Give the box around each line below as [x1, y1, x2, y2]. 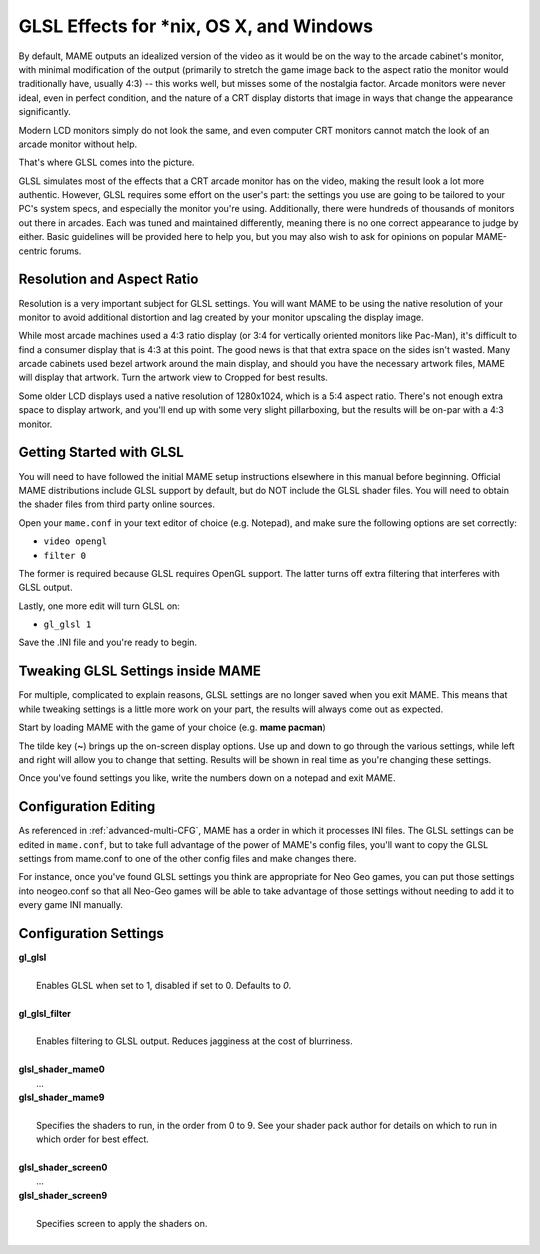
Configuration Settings [18, 925, 165, 942]
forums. [49, 245, 82, 257]
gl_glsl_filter [18, 1007, 72, 1019]
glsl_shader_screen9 [18, 1189, 108, 1201]
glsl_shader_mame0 [18, 1063, 105, 1075]
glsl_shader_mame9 [18, 1091, 105, 1103]
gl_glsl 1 [43, 619, 92, 630]
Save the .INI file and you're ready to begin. [18, 636, 198, 649]
